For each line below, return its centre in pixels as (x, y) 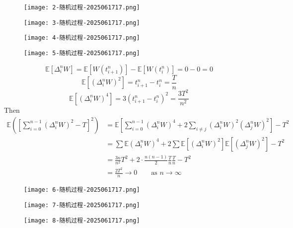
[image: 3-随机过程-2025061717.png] (82, 23)
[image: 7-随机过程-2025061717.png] (82, 205)
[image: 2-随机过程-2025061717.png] (82, 7)
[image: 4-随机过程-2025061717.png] (82, 38)
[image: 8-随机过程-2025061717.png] (82, 220)
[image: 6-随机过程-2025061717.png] (82, 190)
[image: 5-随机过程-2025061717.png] (82, 53)
